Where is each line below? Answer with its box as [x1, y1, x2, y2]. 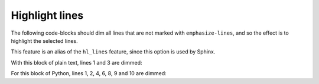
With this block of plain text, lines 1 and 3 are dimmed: [11, 59, 142, 66]
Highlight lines [11, 9, 84, 22]
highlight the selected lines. [11, 37, 78, 44]
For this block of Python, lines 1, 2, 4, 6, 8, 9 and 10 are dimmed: [11, 70, 167, 77]
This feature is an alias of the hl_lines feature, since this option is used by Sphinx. [11, 48, 216, 55]
